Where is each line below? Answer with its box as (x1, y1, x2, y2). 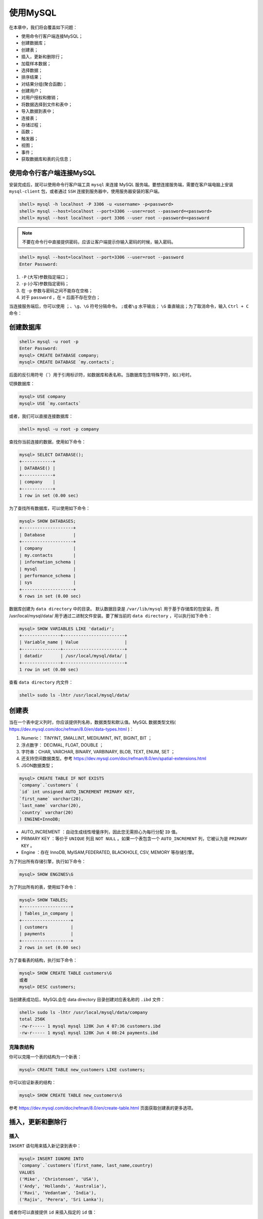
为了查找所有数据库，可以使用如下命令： (9, 505, 90, 511)
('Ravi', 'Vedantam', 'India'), (19, 1190, 97, 1196)
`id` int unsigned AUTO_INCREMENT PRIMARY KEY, (19, 789, 135, 795)
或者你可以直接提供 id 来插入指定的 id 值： (9, 1209, 97, 1215)
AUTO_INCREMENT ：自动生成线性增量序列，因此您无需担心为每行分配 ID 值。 (21, 829, 180, 835)
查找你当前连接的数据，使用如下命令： (9, 439, 86, 445)
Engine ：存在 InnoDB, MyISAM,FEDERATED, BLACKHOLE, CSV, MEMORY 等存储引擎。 (21, 849, 197, 855)
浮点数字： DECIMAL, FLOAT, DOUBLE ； (21, 742, 104, 748)
